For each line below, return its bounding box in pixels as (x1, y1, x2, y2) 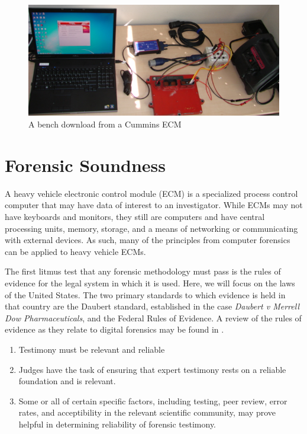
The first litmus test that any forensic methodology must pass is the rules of (5, 265, 281, 277)
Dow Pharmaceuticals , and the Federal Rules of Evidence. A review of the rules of (5, 311, 302, 324)
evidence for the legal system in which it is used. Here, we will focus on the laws (5, 276, 295, 289)
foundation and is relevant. (18, 375, 116, 387)
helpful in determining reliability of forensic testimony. (18, 417, 216, 430)
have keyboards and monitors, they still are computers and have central (5, 210, 265, 222)
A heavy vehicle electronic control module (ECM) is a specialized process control (5, 187, 298, 199)
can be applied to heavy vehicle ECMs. (5, 245, 146, 257)
